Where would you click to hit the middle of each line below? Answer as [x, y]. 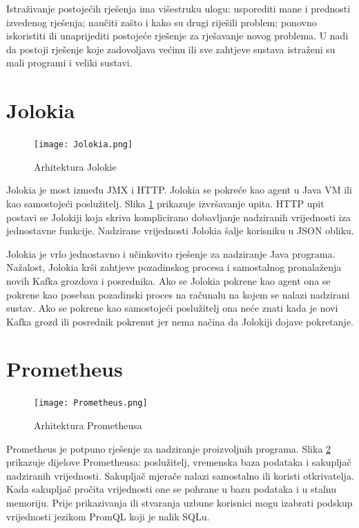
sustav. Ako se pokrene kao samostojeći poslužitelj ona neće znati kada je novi [172, 308]
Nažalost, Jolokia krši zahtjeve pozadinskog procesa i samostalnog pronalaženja [174, 267]
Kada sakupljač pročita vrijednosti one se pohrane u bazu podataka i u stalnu [172, 489]
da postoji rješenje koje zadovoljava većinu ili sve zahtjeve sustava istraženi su [171, 49]
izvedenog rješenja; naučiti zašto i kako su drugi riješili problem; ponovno [162, 22]
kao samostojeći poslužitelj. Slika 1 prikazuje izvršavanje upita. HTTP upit [165, 203]
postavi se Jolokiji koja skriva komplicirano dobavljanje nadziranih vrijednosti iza [178, 217]
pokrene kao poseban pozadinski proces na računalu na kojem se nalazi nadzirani [178, 294]
